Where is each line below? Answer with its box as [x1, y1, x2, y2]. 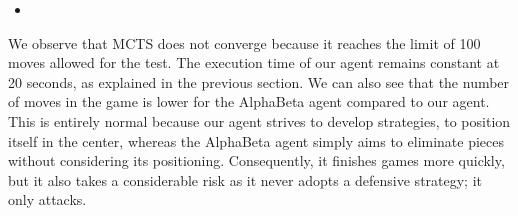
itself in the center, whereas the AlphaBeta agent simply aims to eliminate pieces [8, 130, 505, 151]
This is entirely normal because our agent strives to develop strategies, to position [8, 110, 511, 131]
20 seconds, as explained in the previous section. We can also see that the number [8, 71, 510, 92]
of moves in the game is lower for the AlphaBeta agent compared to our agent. [8, 91, 490, 112]
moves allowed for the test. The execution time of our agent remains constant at [8, 52, 500, 73]
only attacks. [8, 189, 87, 210]
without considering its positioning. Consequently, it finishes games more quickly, [8, 150, 505, 171]
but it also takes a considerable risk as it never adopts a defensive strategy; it [8, 169, 483, 190]
